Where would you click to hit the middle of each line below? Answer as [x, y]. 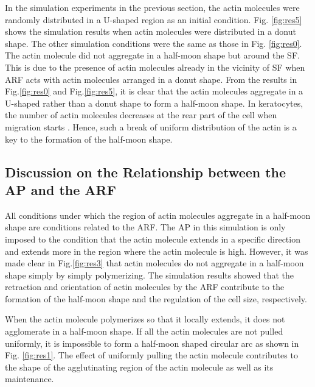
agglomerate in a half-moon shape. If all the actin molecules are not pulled [144, 331]
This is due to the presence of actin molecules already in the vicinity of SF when [155, 67]
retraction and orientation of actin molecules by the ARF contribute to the [145, 287]
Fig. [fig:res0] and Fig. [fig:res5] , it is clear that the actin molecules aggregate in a [154, 91]
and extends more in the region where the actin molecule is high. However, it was [157, 251]
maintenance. [29, 379]
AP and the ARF [61, 189]
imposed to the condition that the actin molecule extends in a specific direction [153, 239]
